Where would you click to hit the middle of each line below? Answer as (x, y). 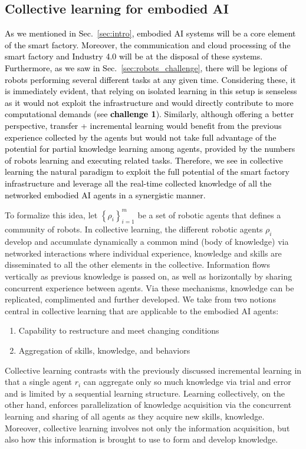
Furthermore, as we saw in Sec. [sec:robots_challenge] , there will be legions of (146, 67)
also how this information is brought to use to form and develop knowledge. (142, 439)
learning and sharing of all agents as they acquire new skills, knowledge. (135, 416)
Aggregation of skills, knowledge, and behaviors (104, 350)
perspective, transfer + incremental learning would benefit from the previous (143, 125)
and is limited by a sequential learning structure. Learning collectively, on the (145, 393)
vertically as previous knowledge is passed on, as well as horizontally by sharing (149, 276)
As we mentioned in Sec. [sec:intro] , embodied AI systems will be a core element (150, 33)
